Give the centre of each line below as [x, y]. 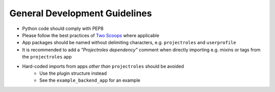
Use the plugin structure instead [73, 73]
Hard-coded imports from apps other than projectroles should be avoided [103, 66]
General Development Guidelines [81, 13]
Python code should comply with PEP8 [63, 28]
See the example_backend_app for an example [90, 80]
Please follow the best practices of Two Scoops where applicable [91, 35]
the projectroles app [47, 57]
